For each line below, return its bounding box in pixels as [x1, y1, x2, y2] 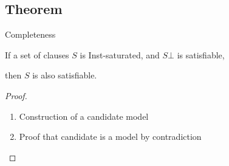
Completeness [5, 28, 56, 41]
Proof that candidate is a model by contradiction [19, 130, 202, 143]
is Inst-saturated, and [80, 48, 160, 61]
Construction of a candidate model [19, 109, 149, 122]
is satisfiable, [177, 48, 225, 61]
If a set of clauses [5, 48, 69, 61]
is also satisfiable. [32, 69, 97, 81]
